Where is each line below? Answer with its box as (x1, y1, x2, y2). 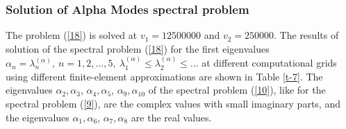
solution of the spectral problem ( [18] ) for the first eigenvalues (6, 41, 270, 55)
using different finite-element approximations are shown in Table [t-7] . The (6, 69, 323, 83)
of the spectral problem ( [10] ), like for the (148, 83, 326, 97)
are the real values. (131, 110, 212, 124)
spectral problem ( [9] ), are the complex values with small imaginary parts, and (6, 96, 340, 110)
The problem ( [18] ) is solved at (6, 28, 138, 42)
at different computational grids (201, 55, 337, 70)
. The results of (274, 28, 339, 42)
